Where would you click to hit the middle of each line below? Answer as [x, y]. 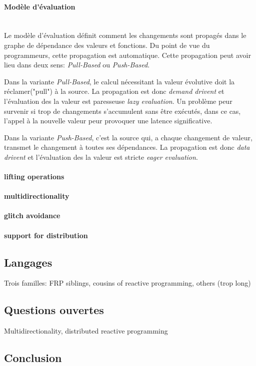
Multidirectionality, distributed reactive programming [86, 331]
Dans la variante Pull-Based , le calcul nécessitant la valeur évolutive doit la [119, 81]
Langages [28, 262]
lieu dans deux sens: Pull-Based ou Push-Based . [77, 65]
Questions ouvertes [54, 310]
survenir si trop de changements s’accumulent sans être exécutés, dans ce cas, [122, 111]
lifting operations [34, 177]
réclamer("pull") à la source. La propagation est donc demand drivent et [114, 91]
